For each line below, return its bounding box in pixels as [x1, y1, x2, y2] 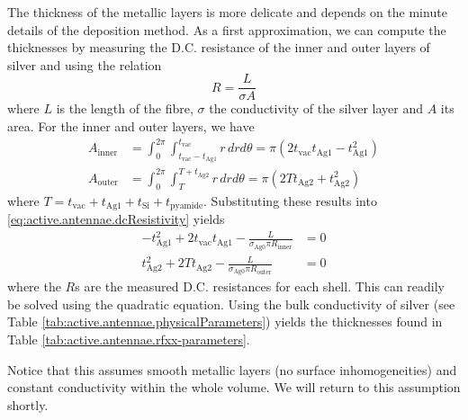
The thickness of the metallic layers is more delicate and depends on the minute [7, 3, 447, 21]
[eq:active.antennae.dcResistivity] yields [7, 210, 225, 228]
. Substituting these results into [203, 191, 377, 210]
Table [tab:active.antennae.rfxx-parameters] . [7, 330, 250, 349]
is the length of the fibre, [56, 99, 193, 118]
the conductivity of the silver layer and [209, 99, 423, 118]
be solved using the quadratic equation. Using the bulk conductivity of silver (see [7, 294, 455, 313]
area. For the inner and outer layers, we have [7, 117, 255, 136]
